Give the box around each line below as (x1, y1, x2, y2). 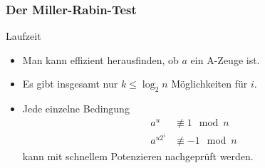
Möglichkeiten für (171, 76, 248, 91)
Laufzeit (6, 28, 41, 43)
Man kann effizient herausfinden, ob (22, 52, 179, 67)
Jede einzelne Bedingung (22, 101, 130, 116)
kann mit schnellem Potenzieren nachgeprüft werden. (22, 148, 254, 163)
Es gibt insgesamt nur (22, 76, 118, 91)
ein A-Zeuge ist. (190, 52, 260, 67)
